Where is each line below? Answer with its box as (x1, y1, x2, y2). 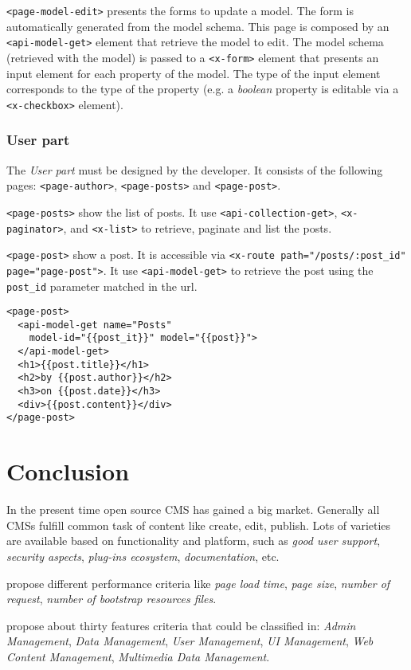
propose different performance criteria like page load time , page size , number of (6, 574, 390, 591)
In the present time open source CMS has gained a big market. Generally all (6, 501, 380, 518)
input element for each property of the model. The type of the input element (6, 65, 381, 81)
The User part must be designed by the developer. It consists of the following (6, 161, 383, 178)
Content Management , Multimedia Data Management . (6, 648, 270, 664)
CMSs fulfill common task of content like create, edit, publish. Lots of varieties (6, 516, 391, 533)
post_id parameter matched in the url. (6, 277, 198, 294)
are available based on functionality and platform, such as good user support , (6, 532, 381, 549)
